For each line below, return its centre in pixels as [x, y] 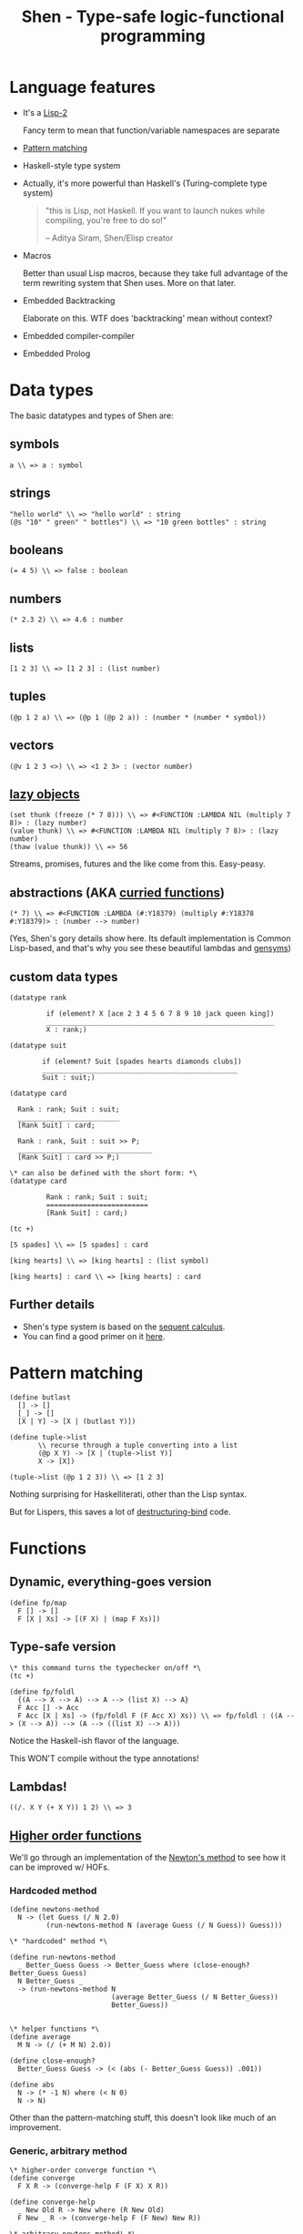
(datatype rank [38, 998]
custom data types [64, 977]
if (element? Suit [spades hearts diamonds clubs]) [142, 1061]
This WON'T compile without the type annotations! [104, 1758]
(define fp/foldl [42, 1692]
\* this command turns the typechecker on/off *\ [106, 1668]
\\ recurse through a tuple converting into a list [138, 1445]
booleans [36, 550]
